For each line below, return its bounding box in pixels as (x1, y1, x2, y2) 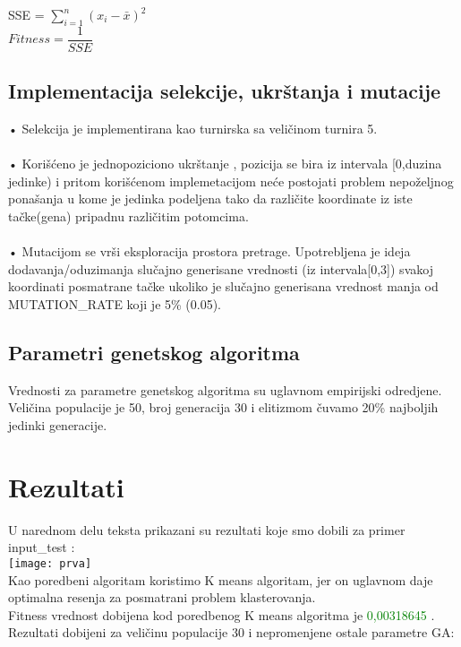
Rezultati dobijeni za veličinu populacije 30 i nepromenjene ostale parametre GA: (8, 623, 455, 642)
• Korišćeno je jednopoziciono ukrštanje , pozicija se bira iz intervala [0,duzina (8, 154, 442, 173)
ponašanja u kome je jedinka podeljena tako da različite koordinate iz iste (8, 189, 413, 208)
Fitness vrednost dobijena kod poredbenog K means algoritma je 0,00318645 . (8, 605, 435, 624)
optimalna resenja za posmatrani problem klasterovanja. (8, 588, 316, 607)
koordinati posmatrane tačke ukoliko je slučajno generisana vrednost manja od (8, 277, 439, 296)
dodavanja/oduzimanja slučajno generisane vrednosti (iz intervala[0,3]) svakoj (8, 259, 433, 278)
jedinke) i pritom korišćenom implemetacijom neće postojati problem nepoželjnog (8, 171, 454, 190)
